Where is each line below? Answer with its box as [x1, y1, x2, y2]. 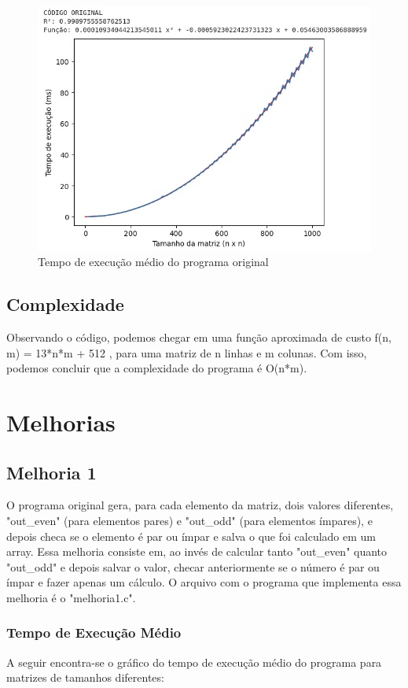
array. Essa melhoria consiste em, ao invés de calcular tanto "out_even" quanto [6, 543, 388, 560]
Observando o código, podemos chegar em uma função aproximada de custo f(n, [6, 329, 391, 346]
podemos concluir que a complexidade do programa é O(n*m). [6, 360, 307, 376]
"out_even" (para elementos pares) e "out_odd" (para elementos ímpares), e [6, 512, 373, 528]
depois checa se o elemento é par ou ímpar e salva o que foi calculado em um [6, 527, 376, 544]
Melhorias [6, 405, 116, 438]
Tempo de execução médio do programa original [38, 253, 269, 270]
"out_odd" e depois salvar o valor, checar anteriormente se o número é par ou [6, 558, 380, 575]
